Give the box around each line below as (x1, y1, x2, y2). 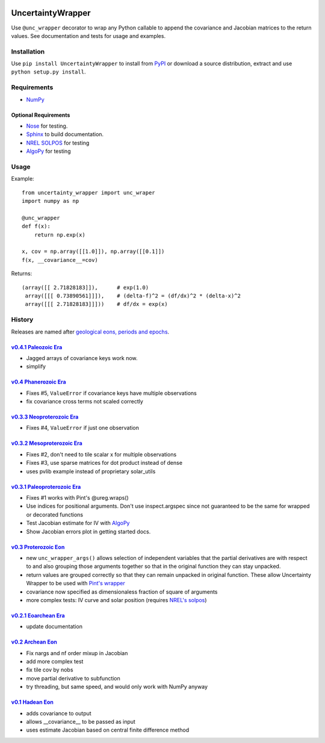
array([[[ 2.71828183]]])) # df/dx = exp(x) (25, 301, 168, 308)
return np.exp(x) (34, 231, 85, 238)
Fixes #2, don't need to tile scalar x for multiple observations (26, 450, 177, 458)
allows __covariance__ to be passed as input (26, 718, 135, 726)
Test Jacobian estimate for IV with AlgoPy (26, 520, 130, 527)
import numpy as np (22, 197, 79, 205)
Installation (11, 47, 45, 55)
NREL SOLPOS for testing (26, 139, 90, 146)
